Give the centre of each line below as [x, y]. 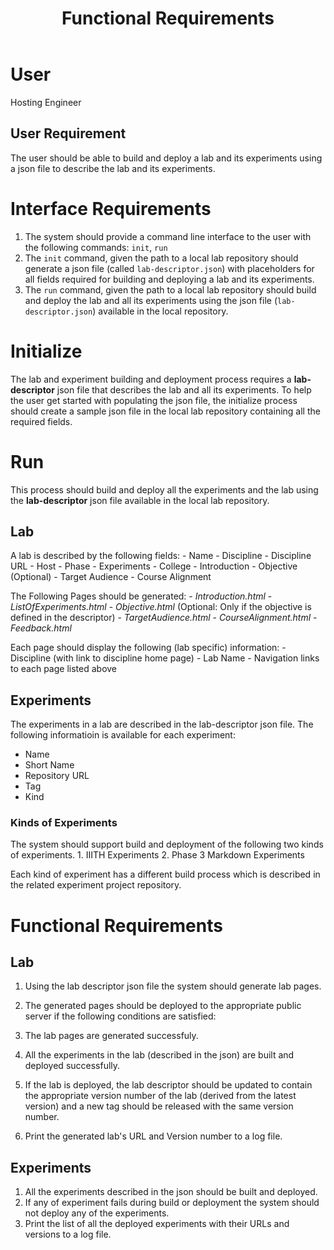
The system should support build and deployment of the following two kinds [167, 844]
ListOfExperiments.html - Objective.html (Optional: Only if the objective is [161, 607]
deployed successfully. [72, 1066]
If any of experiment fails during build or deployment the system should [172, 1203]
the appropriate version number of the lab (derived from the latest [160, 1096]
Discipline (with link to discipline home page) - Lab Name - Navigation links [165, 658]
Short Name [49, 765]
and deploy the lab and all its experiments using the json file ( [151, 300]
